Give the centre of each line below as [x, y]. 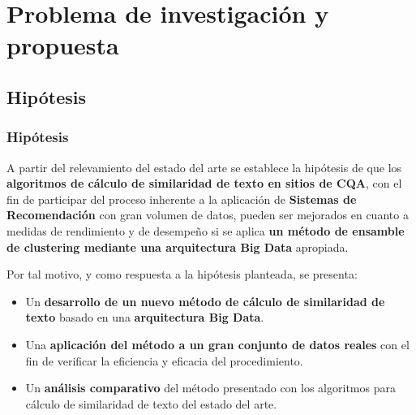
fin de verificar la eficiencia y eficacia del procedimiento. [164, 360]
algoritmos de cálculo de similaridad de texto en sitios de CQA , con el [204, 183]
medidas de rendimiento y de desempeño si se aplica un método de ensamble [206, 230]
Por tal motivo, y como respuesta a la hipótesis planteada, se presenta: [182, 274]
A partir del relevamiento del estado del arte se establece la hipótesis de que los [204, 167]
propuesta [63, 45]
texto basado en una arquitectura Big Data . [145, 317]
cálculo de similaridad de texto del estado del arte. [151, 403]
